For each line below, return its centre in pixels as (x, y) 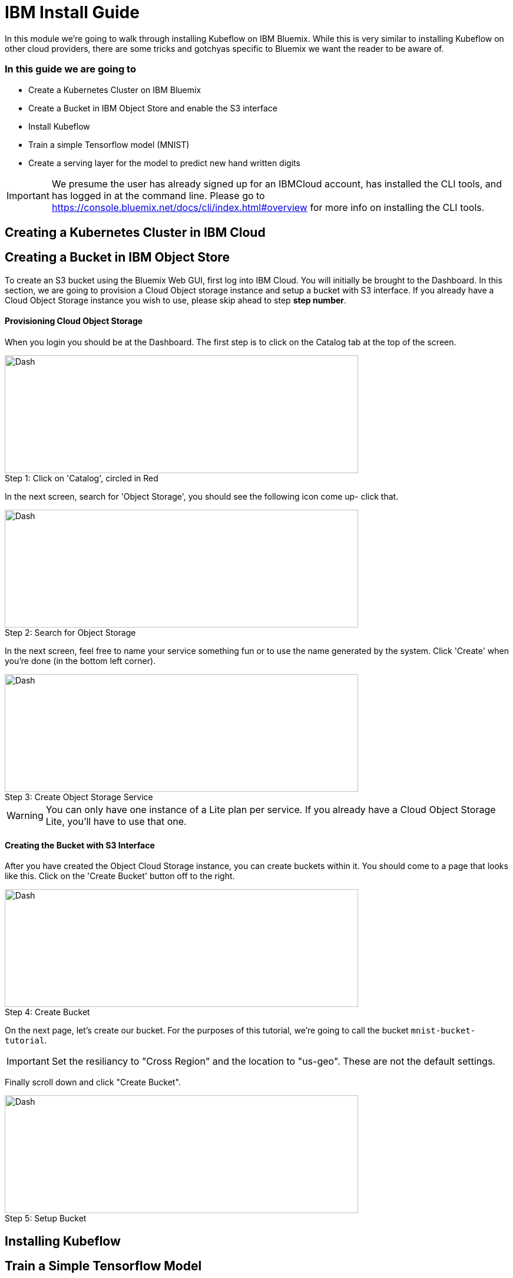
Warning (25, 815)
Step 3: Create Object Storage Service (79, 797)
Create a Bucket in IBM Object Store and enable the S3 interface (153, 108)
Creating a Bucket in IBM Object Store (117, 257)
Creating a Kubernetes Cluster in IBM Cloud (135, 232)
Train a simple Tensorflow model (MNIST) (109, 144)
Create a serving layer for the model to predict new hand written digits (164, 163)
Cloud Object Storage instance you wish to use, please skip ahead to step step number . (176, 300)
